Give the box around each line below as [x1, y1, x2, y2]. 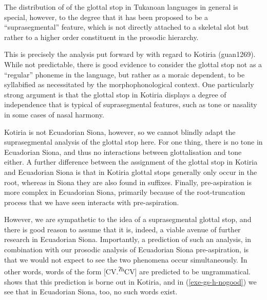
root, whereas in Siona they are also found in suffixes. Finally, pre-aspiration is [4, 176, 252, 187]
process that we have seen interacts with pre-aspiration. [4, 196, 179, 207]
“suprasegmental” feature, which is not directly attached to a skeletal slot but [4, 22, 249, 32]
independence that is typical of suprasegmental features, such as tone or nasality [4, 99, 257, 110]
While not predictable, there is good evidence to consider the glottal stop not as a [4, 58, 262, 69]
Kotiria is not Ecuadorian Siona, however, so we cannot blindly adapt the [4, 126, 236, 137]
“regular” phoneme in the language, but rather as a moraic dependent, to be [4, 69, 245, 79]
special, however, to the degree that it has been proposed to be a [4, 11, 208, 22]
